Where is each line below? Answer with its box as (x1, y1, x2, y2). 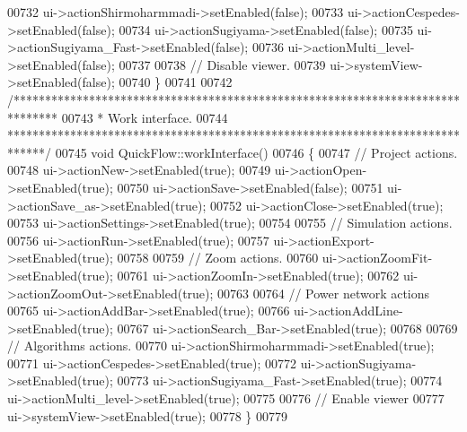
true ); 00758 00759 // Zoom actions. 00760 (82, 248, 319, 267)
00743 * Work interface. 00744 (61, 108, 228, 126)
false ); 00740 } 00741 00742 (82, 73, 233, 91)
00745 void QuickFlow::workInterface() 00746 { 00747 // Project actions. (55, 143, 458, 161)
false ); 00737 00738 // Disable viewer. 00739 (82, 55, 326, 73)
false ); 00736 (215, 38, 284, 56)
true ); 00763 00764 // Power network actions (182, 283, 430, 302)
